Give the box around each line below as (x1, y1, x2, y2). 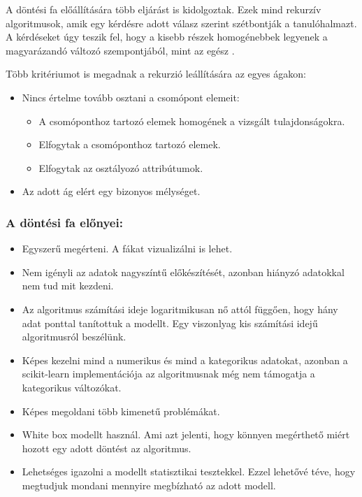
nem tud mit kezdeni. (22, 278, 114, 293)
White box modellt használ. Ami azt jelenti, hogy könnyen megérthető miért (22, 427, 350, 442)
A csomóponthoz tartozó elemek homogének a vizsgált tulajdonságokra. (38, 113, 345, 128)
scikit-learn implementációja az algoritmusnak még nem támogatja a (22, 366, 315, 381)
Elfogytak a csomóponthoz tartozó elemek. (38, 137, 221, 152)
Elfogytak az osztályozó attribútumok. (38, 160, 203, 175)
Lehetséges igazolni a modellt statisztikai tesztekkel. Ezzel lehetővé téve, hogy (22, 464, 356, 479)
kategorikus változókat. (22, 380, 122, 394)
